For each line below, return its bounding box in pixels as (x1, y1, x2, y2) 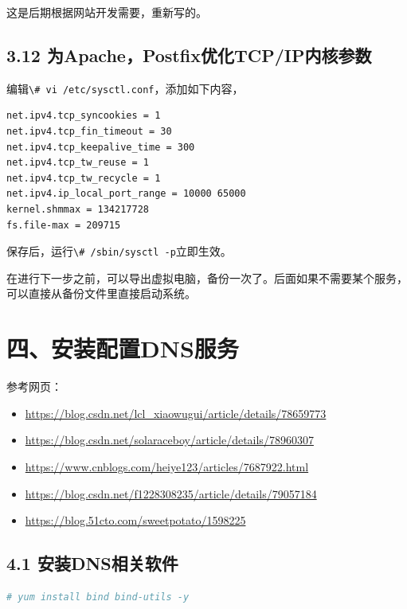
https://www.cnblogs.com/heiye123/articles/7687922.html (25, 458, 309, 474)
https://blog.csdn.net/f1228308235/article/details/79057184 (25, 485, 317, 502)
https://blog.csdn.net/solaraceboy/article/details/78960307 (25, 431, 314, 448)
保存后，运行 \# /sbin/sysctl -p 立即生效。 (6, 243, 232, 260)
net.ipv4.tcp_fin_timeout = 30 (6, 126, 172, 138)
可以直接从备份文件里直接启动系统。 (6, 285, 196, 302)
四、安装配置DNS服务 (6, 332, 239, 365)
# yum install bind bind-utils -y (6, 591, 190, 603)
